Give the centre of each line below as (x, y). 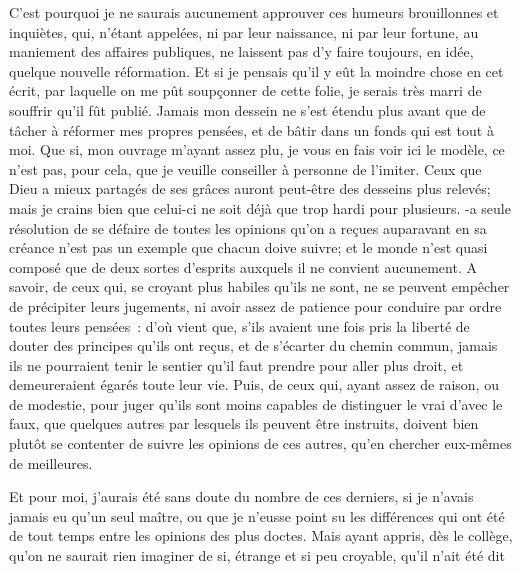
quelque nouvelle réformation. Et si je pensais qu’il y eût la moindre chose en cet (256, 70)
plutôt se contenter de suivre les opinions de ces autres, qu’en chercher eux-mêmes (260, 443)
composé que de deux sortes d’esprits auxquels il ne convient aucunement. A (243, 266)
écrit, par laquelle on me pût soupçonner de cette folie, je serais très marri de (245, 90)
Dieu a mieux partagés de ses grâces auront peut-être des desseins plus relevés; (250, 188)
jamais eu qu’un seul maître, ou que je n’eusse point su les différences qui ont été (257, 515)
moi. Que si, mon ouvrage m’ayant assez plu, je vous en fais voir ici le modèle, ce (257, 149)
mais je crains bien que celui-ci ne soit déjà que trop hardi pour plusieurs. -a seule (260, 207)
